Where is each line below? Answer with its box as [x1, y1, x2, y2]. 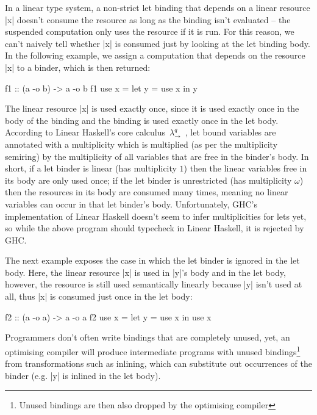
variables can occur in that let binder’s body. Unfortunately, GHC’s [5, 197, 257, 210]
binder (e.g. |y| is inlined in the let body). [5, 369, 161, 381]
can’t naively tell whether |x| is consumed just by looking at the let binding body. [5, 37, 310, 49]
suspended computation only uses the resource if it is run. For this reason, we [5, 25, 294, 38]
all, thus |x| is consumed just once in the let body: [5, 290, 193, 303]
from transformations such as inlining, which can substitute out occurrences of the [5, 357, 312, 370]
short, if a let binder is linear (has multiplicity [5, 162, 177, 175]
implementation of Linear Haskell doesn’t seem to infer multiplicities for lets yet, [5, 209, 307, 222]
